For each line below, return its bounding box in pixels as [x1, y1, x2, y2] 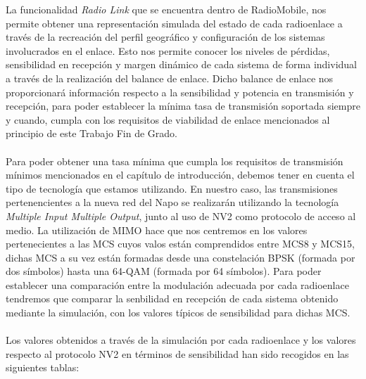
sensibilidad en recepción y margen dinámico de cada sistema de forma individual [6, 57, 357, 72]
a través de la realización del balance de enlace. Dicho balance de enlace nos [6, 70, 334, 85]
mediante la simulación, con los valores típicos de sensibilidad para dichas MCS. [6, 305, 351, 320]
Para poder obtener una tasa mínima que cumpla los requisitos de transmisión [6, 153, 343, 168]
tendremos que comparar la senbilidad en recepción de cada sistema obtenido [6, 291, 339, 306]
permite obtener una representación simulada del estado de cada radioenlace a [6, 15, 343, 30]
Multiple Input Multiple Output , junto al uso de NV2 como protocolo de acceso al [6, 208, 356, 223]
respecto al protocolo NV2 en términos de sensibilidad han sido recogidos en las [6, 346, 349, 361]
